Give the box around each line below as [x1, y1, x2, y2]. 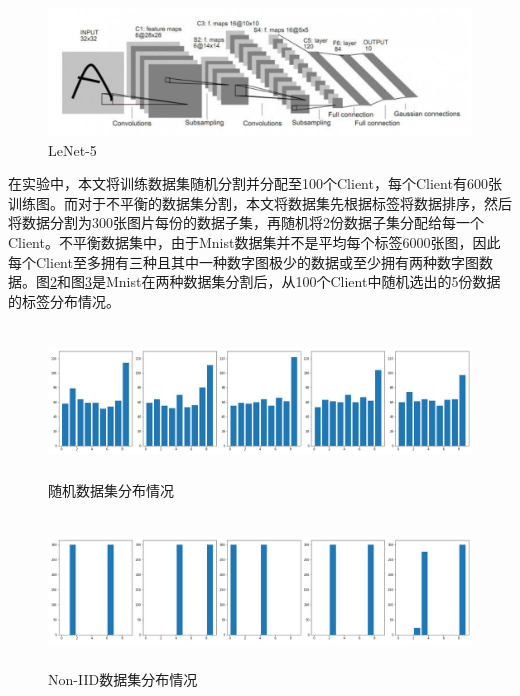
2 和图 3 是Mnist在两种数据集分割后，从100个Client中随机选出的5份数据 [50, 271, 501, 292]
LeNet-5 [48, 139, 97, 160]
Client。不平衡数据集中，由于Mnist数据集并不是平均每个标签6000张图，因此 [8, 231, 501, 252]
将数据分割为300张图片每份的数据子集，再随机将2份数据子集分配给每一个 [8, 212, 484, 233]
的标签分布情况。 [8, 290, 120, 311]
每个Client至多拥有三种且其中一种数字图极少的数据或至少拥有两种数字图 [8, 251, 479, 272]
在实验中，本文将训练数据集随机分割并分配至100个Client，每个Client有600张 [8, 173, 502, 194]
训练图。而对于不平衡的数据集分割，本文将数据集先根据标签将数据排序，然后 [8, 192, 512, 213]
